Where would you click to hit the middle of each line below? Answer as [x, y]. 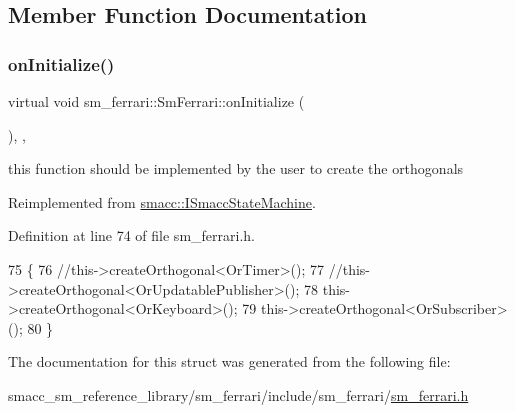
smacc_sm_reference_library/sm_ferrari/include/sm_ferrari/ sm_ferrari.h [238, 394]
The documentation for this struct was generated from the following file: [229, 361]
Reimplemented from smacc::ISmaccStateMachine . [162, 201]
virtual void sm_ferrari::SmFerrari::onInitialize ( [156, 101]
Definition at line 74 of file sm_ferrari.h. [131, 235]
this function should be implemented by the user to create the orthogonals [236, 168]
